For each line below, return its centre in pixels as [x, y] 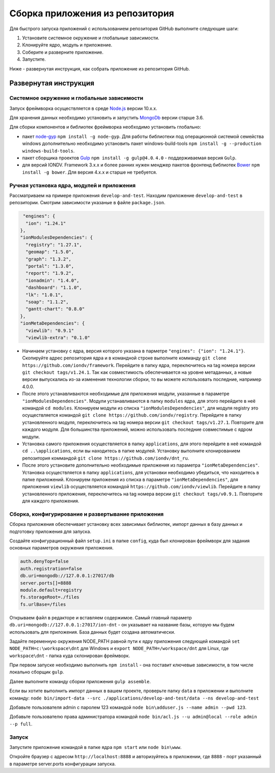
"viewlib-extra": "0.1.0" [58, 337]
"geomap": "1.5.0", [50, 252]
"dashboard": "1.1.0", [54, 288]
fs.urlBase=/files [43, 604]
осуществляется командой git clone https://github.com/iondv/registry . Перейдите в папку [132, 415]
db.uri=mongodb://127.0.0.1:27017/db [67, 576]
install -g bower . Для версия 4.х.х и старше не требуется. [90, 172]
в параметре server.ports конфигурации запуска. [63, 764]
